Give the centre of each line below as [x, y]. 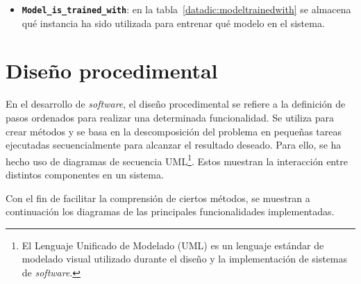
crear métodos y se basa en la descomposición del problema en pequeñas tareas [174, 131]
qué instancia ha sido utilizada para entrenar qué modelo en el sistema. [173, 23]
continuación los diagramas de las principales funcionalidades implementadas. [170, 211]
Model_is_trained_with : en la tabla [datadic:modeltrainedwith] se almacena [186, 9]
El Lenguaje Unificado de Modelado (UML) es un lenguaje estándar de [173, 245]
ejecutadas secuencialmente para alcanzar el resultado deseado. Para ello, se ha [174, 145]
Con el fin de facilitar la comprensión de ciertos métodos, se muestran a [158, 198]
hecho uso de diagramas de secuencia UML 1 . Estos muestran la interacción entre [177, 160]
